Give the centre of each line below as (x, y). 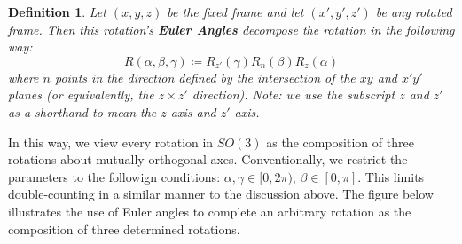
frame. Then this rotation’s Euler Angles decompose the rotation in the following (231, 29)
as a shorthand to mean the (82, 111)
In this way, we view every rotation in (111, 142)
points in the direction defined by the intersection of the (205, 77)
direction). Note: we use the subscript (294, 94)
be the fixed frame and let (235, 12)
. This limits (391, 176)
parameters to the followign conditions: (114, 176)
